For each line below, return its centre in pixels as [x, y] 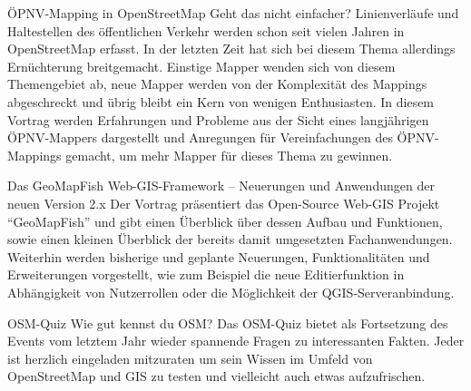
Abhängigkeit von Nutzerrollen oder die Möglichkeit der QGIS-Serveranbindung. [231, 292]
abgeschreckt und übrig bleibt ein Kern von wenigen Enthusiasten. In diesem [221, 101]
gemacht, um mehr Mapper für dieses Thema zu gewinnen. [229, 155]
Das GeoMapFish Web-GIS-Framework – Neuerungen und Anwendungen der [221, 186]
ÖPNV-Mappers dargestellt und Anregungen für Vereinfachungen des [200, 137]
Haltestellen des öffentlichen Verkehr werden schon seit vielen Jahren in [206, 30]
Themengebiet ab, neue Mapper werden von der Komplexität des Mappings [217, 84]
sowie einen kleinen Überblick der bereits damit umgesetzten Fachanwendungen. [230, 239]
